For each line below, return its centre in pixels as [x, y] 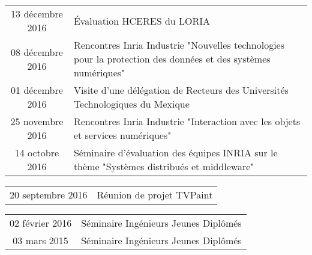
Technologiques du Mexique [131, 104]
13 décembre [37, 14]
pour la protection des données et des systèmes [172, 59]
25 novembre [37, 121]
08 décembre [37, 52]
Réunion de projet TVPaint [155, 195]
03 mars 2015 [40, 240]
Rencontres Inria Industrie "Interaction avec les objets [187, 121]
